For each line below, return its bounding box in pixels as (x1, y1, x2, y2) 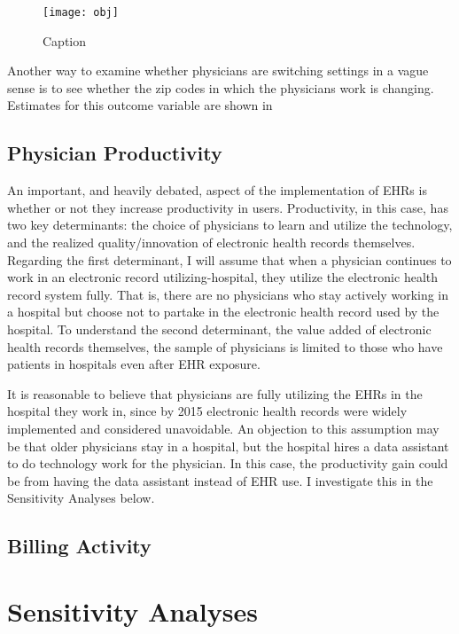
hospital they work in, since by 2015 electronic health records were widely (7, 402, 408, 420)
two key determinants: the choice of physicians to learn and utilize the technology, (7, 215, 453, 234)
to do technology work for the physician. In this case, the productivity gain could (7, 454, 448, 473)
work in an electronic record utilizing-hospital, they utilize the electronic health (7, 268, 439, 286)
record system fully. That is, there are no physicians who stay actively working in (7, 285, 449, 303)
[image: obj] (43, 6, 119, 19)
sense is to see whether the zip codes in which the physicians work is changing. (7, 78, 434, 97)
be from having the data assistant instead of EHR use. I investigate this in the (7, 471, 433, 489)
